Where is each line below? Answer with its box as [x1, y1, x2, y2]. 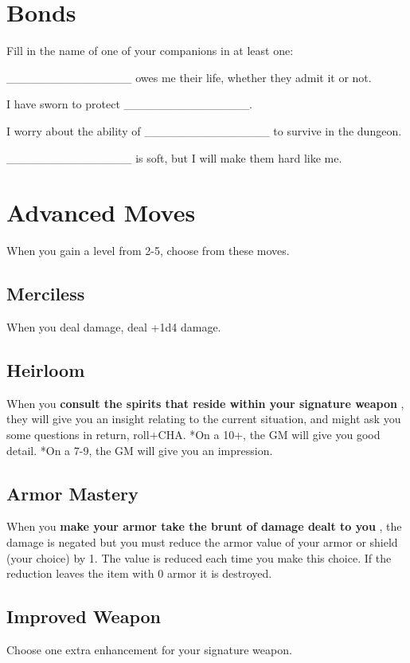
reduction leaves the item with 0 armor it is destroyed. [6, 565, 272, 582]
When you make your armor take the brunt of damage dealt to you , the [6, 518, 402, 535]
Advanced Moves [6, 196, 196, 229]
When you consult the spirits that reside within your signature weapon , [6, 394, 404, 411]
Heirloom [6, 358, 85, 382]
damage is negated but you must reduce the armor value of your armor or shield [6, 533, 398, 550]
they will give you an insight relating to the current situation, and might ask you [6, 410, 401, 427]
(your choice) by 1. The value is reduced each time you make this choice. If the [6, 549, 392, 566]
